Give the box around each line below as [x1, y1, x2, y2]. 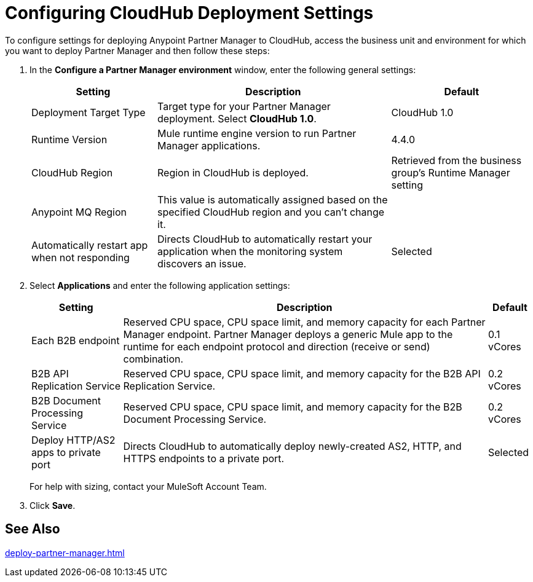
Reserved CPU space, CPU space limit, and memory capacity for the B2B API [123, 367, 481, 380]
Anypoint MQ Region [31, 205, 127, 218]
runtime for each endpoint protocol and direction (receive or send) [123, 340, 430, 353]
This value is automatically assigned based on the [157, 193, 388, 206]
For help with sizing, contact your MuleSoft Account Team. [30, 481, 267, 492]
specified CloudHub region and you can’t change [157, 205, 385, 218]
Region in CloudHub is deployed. [157, 166, 309, 179]
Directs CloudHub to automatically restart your [157, 232, 373, 245]
